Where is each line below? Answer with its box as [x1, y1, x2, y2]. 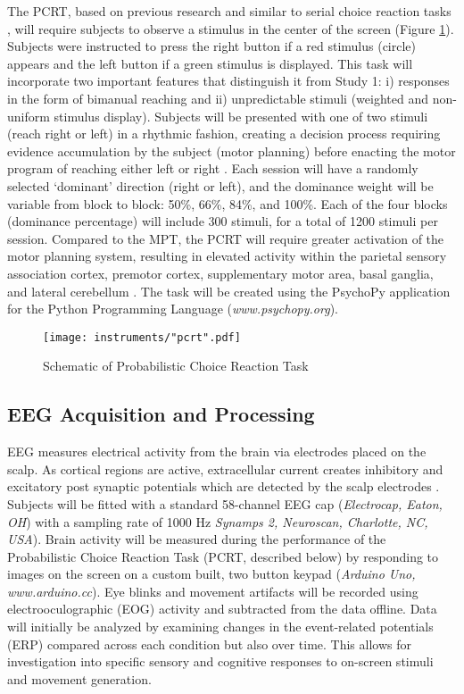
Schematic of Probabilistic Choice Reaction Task [43, 356, 309, 375]
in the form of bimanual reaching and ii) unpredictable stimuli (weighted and [7, 88, 428, 107]
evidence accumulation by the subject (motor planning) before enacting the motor [7, 141, 456, 160]
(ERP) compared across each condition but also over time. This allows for [7, 634, 411, 653]
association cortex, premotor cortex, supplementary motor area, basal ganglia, [7, 263, 434, 282]
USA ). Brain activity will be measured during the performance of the [7, 530, 386, 548]
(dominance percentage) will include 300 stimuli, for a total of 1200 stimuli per [7, 212, 438, 230]
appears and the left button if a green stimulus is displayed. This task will [7, 54, 413, 72]
